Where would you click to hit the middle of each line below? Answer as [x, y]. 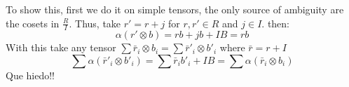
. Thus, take [95, 23]
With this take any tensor [61, 47]
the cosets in [33, 23]
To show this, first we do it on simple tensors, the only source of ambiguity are [175, 9]
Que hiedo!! [30, 75]
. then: [276, 23]
